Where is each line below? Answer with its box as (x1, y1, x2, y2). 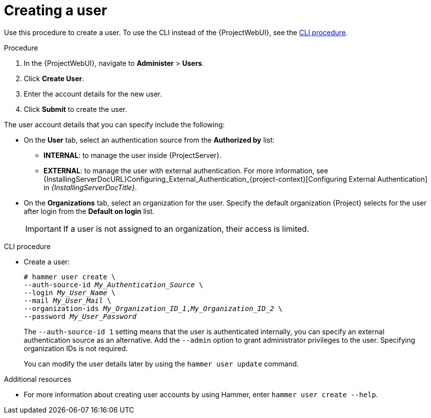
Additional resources (4, 374, 71, 383)
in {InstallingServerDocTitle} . (44, 183, 137, 192)
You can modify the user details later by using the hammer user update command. (24, 359, 299, 368)
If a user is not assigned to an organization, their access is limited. (63, 223, 309, 234)
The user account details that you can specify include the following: (4, 120, 225, 129)
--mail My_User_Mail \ (24, 296, 112, 305)
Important (25, 223, 61, 234)
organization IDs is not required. (24, 344, 128, 353)
